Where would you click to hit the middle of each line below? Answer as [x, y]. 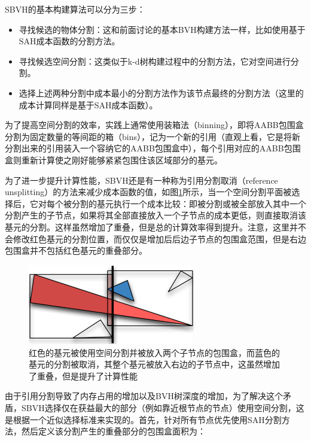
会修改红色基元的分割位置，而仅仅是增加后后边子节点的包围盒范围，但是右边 [155, 238]
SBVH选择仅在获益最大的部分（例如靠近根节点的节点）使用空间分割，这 [163, 408]
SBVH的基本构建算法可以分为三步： [75, 9]
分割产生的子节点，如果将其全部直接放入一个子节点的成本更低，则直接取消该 [155, 215]
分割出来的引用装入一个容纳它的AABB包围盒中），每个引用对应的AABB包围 [153, 148]
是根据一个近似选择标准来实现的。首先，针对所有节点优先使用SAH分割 [143, 419]
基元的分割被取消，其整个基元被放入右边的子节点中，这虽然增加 [154, 364]
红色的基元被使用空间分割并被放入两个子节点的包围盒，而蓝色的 [154, 352]
